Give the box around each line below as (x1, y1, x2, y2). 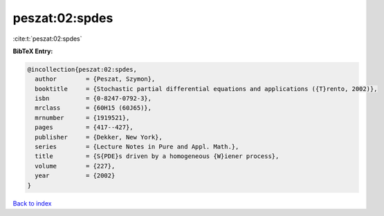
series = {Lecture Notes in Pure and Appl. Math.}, (35, 143, 239, 151)
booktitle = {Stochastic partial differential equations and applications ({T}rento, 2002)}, (35, 85, 378, 92)
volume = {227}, (35, 162, 116, 170)
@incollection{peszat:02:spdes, (27, 66, 138, 73)
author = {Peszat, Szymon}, (35, 75, 156, 83)
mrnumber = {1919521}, (35, 114, 130, 121)
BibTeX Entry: (12, 47, 53, 55)
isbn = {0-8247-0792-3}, (35, 95, 152, 103)
